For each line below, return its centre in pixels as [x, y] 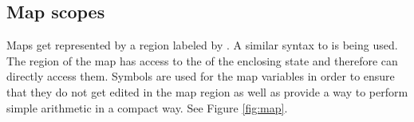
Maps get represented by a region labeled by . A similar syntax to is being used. [202, 45]
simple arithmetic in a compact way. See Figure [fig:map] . [147, 107]
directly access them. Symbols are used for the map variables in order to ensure [201, 76]
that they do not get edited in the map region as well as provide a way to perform [207, 91]
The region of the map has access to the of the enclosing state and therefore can [202, 60]
